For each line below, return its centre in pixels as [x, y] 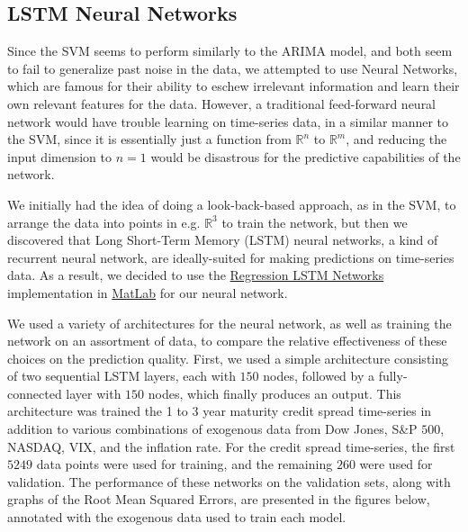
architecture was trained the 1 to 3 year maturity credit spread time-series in [220, 411]
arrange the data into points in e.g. [104, 222]
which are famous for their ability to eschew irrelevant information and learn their [234, 86]
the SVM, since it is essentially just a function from [149, 139]
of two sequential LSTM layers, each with [121, 376]
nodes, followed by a [319, 376]
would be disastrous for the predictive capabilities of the [306, 156]
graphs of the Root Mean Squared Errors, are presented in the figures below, [219, 499]
